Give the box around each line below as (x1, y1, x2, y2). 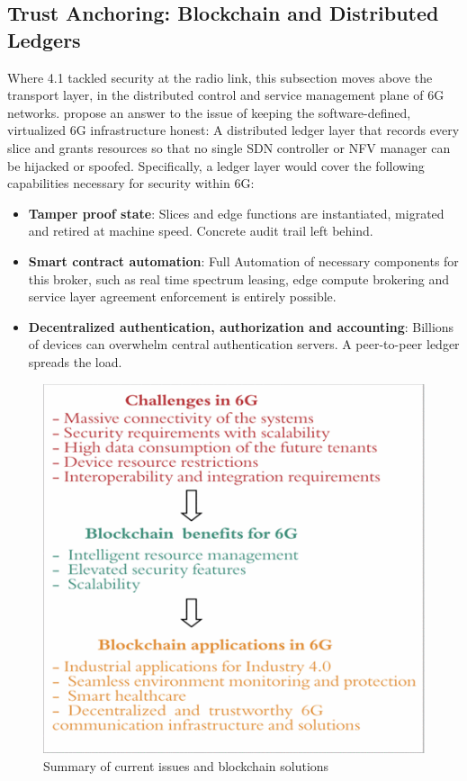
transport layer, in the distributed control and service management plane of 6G (7, 85, 445, 104)
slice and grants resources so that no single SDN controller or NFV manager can (7, 138, 451, 157)
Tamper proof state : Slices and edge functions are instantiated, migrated (28, 203, 445, 222)
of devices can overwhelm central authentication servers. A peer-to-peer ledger (28, 335, 460, 354)
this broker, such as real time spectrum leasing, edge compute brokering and (28, 269, 450, 288)
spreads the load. (28, 352, 122, 371)
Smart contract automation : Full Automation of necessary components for (28, 251, 459, 270)
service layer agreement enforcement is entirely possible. (28, 287, 337, 306)
